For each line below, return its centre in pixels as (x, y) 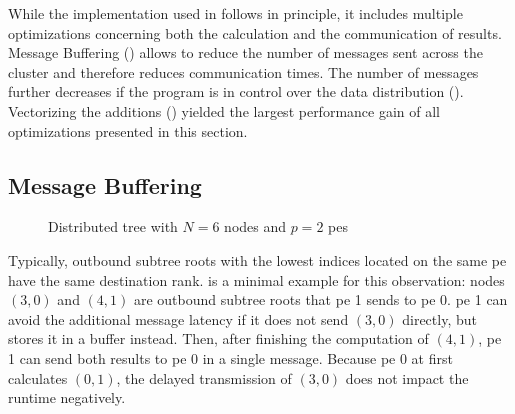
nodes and (255, 226)
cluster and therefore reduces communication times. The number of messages (243, 71)
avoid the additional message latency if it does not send (178, 318)
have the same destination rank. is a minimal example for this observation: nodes (256, 279)
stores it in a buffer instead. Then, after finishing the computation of (218, 338)
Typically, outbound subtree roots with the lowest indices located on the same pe (257, 259)
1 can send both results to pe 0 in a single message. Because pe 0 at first (230, 357)
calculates (38, 377)
